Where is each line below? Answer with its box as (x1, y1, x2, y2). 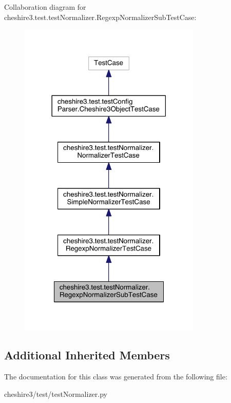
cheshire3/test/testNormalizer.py (4, 388, 107, 399)
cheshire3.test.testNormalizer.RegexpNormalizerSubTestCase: (4, 11, 197, 22)
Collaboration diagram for (4, 2, 86, 12)
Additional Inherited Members (4, 347, 170, 363)
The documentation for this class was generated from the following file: (4, 371, 227, 382)
